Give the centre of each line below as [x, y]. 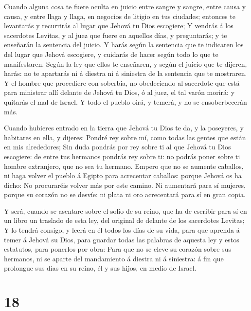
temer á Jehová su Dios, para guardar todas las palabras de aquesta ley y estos [122, 239]
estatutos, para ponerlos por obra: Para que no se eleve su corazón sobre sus [117, 249]
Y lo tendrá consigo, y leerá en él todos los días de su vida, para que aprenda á [122, 230]
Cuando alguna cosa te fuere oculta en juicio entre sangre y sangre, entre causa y [125, 6]
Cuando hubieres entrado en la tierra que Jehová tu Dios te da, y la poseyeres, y [124, 128]
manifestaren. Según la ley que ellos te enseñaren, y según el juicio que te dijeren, [125, 64]
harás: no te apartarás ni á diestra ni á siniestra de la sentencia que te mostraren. [125, 73]
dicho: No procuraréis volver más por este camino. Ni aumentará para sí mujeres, [125, 185]
